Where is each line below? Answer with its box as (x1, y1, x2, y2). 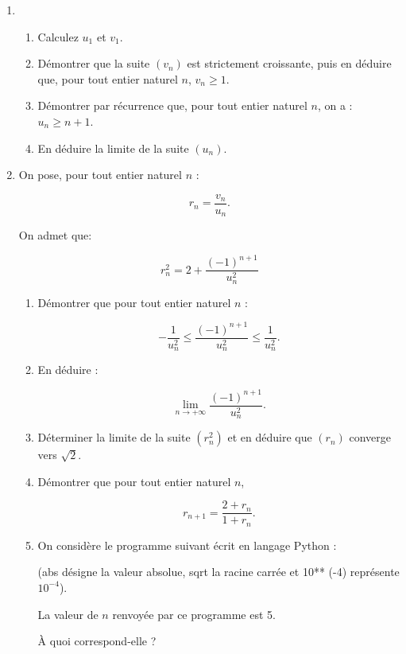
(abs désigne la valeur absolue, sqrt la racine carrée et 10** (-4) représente (37, 563, 400, 580)
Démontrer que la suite (37, 55, 150, 72)
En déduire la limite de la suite (37, 139, 189, 156)
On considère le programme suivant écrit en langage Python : (37, 536, 337, 553)
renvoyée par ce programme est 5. (112, 605, 276, 622)
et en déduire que (227, 429, 312, 446)
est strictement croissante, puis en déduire (187, 55, 392, 72)
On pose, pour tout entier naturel (18, 166, 182, 183)
